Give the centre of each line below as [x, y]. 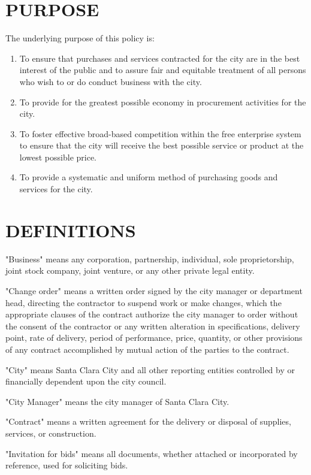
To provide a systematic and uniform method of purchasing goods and [149, 177]
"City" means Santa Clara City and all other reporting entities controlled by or [150, 369]
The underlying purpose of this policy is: [80, 38]
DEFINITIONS [71, 230]
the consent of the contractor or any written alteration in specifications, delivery [153, 326]
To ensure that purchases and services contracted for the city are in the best [160, 58]
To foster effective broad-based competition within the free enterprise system [160, 133]
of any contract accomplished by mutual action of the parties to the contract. [147, 349]
